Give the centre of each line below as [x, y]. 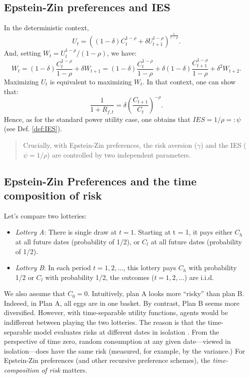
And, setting [22, 53]
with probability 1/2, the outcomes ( [100, 277]
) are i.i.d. [199, 277]
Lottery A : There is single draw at [66, 232]
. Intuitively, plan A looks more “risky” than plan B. [166, 293]
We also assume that [35, 293]
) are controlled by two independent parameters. [119, 154]
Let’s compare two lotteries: [45, 215]
